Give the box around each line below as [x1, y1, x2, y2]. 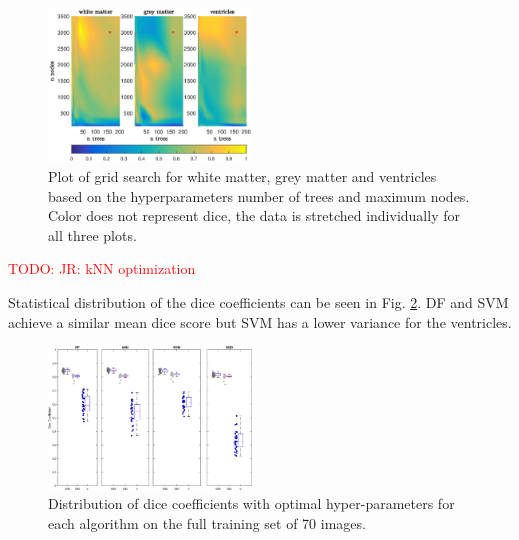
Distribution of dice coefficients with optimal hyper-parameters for [48, 493, 455, 514]
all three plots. [48, 224, 137, 245]
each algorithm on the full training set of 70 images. [48, 512, 366, 533]
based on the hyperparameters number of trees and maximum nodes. [48, 185, 470, 206]
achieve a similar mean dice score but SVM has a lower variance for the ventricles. [8, 311, 512, 332]
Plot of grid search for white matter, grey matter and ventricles [48, 166, 437, 187]
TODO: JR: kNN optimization [8, 258, 196, 279]
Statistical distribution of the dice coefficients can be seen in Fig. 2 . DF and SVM [8, 291, 509, 312]
